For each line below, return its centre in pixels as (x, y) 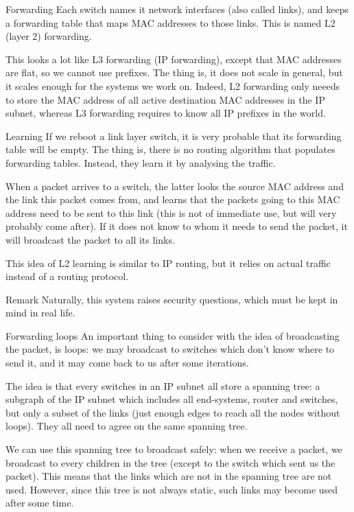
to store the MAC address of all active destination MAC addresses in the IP (165, 99)
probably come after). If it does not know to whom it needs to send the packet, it (177, 226)
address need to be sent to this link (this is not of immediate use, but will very (171, 212)
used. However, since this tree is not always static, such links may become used (172, 489)
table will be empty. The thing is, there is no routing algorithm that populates (170, 149)
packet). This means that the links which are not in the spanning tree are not (169, 476)
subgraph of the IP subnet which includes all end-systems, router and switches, (172, 399)
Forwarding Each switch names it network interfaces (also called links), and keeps (177, 9)
